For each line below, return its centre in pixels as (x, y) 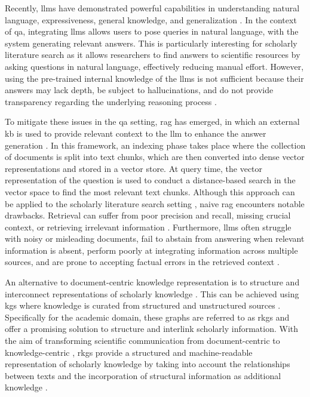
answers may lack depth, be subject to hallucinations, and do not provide (139, 90)
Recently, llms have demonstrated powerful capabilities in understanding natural (152, 8)
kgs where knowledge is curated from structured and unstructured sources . (143, 305)
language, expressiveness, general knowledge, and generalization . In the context (151, 19)
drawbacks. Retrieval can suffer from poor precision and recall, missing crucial (148, 215)
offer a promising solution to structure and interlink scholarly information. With (152, 329)
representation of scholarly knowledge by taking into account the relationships (148, 364)
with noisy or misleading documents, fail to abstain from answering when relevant (155, 238)
